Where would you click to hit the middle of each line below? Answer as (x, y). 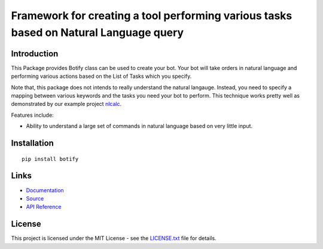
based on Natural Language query (97, 32)
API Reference (44, 207)
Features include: (32, 115)
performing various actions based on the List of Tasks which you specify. (101, 76)
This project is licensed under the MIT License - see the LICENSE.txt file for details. (114, 238)
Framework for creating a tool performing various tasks (152, 16)
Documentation (45, 190)
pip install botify (50, 159)
